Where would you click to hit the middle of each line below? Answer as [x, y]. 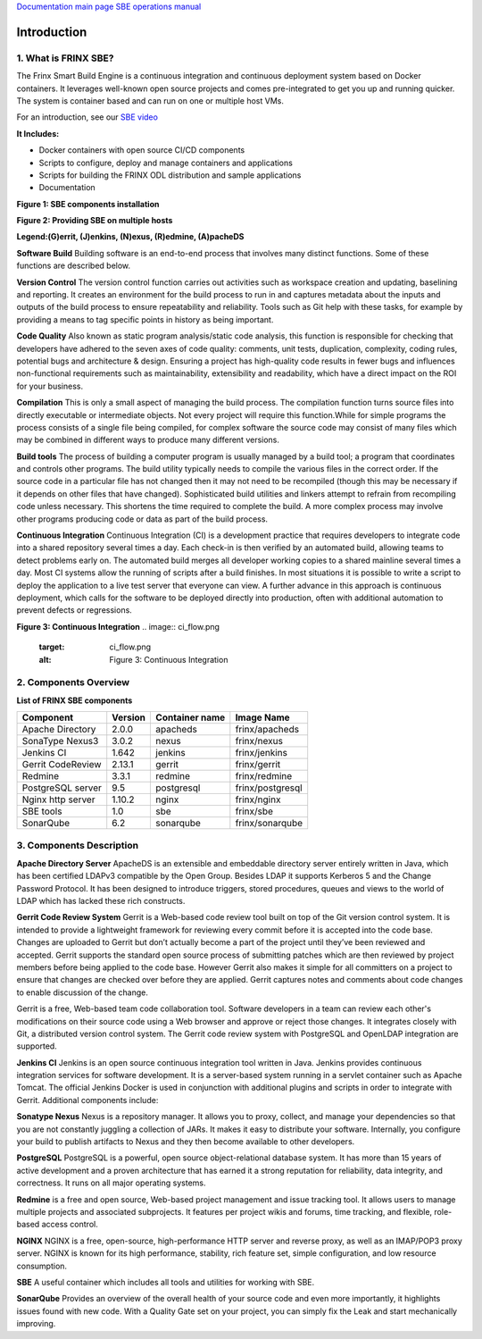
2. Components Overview [73, 682]
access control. [70, 1225]
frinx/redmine [264, 776]
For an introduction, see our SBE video [87, 117]
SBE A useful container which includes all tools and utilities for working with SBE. [166, 1282]
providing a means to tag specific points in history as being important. [145, 319]
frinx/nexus [259, 741]
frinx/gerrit [258, 765]
